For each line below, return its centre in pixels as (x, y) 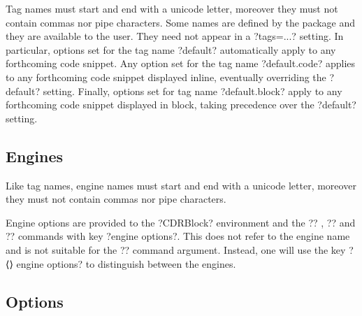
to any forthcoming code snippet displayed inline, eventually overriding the (166, 77)
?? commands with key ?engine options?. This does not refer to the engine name (178, 236)
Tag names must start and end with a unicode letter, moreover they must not (172, 8)
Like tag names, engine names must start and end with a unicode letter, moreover (181, 185)
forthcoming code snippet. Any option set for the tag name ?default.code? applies (181, 63)
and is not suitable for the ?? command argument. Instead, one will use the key (176, 249)
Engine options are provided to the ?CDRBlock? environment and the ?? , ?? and (181, 222)
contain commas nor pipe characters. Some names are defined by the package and (181, 22)
